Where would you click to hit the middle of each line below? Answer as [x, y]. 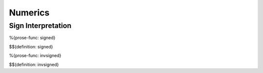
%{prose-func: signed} [32, 38]
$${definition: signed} [31, 46]
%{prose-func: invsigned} [35, 56]
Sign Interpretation [40, 26]
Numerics [29, 13]
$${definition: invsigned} [34, 64]
